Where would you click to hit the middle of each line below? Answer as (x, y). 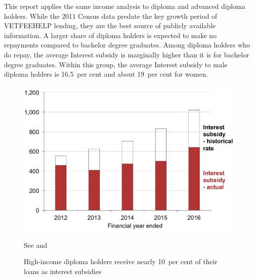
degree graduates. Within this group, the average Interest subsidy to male (116, 64)
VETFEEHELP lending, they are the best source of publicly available (110, 25)
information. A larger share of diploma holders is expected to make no (110, 35)
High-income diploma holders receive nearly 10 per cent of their (121, 261)
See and (36, 245)
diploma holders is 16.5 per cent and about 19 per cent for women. (106, 74)
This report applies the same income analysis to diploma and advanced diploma (125, 6)
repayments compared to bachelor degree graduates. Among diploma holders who (127, 45)
